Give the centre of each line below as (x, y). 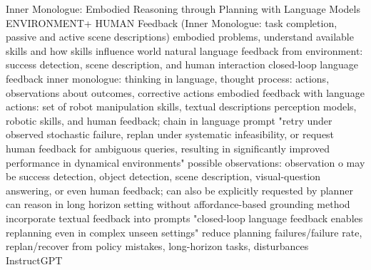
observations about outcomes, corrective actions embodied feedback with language (185, 92)
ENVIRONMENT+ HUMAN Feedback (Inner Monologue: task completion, (172, 22)
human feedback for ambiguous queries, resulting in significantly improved (168, 148)
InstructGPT (34, 260)
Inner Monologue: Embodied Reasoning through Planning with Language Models (183, 9)
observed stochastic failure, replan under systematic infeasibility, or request (170, 134)
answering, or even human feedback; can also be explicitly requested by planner (179, 190)
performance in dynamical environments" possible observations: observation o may (185, 162)
